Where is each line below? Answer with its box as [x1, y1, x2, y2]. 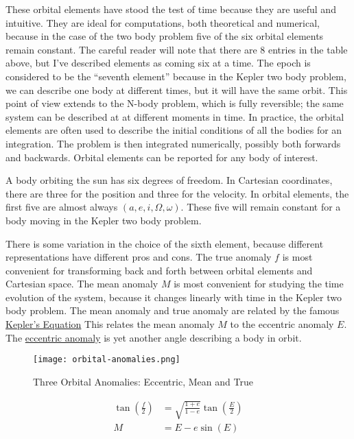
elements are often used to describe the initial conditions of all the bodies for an [5, 123, 342, 137]
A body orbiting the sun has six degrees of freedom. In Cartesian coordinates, [5, 173, 333, 187]
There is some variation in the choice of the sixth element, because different [5, 236, 324, 250]
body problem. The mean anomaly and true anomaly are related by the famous [5, 303, 340, 318]
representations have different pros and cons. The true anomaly [5, 250, 272, 264]
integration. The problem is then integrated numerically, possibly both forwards [5, 136, 341, 150]
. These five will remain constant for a [180, 200, 341, 214]
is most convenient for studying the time [174, 276, 344, 291]
